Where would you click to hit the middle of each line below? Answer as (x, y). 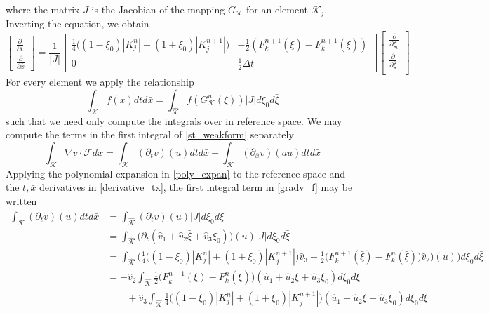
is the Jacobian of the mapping (158, 9)
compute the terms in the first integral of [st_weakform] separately (150, 134)
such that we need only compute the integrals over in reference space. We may (174, 120)
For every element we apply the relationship (100, 82)
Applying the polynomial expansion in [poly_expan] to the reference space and (176, 173)
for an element (277, 9)
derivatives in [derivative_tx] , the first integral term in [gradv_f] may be (196, 187)
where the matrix (43, 9)
